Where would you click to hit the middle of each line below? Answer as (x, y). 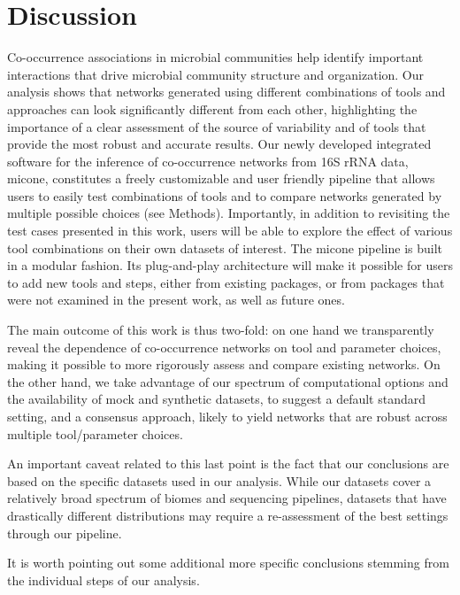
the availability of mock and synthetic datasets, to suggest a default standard (217, 399)
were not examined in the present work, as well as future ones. (176, 300)
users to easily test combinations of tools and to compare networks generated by (225, 195)
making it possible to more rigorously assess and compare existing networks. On (224, 364)
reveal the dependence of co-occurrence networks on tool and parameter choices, (224, 347)
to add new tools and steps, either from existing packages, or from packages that (226, 282)
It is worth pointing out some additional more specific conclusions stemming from (228, 563)
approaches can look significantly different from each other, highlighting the (212, 108)
